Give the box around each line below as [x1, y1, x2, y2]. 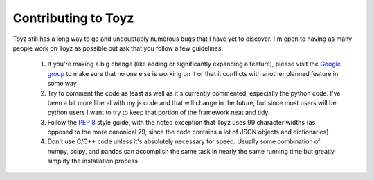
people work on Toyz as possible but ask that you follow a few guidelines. [12, 44, 224, 52]
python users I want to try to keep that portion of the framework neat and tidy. [47, 108, 270, 117]
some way [47, 80, 78, 88]
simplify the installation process [47, 156, 139, 165]
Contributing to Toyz [12, 10, 134, 26]
